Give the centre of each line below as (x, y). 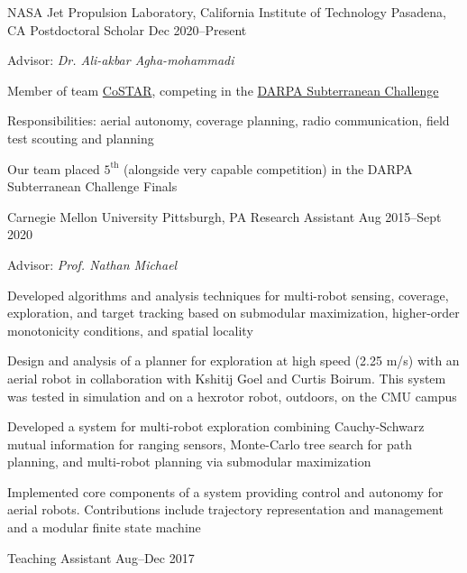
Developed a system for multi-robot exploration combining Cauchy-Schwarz (216, 426)
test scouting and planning (81, 138)
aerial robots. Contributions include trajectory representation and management (225, 509)
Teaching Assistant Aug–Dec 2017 (101, 557)
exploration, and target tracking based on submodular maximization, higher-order (233, 313)
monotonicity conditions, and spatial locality (130, 330)
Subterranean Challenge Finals (92, 186)
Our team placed (54, 168)
